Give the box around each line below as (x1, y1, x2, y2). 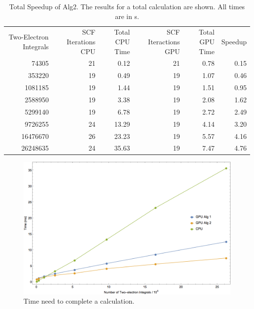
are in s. (115, 11, 139, 21)
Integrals (22, 41, 49, 51)
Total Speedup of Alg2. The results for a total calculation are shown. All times (9, 1, 245, 11)
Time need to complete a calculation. (23, 296, 135, 306)
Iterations (66, 37, 96, 47)
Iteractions (148, 37, 180, 47)
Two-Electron (8, 32, 49, 42)
